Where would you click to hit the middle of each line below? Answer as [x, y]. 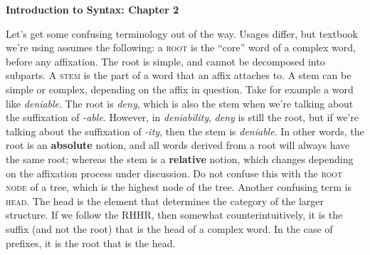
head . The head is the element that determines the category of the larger [165, 201]
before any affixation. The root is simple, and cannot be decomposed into [165, 61]
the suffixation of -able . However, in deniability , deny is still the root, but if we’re [182, 117]
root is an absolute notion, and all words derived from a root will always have [178, 145]
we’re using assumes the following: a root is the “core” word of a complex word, [181, 47]
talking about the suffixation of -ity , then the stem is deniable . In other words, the [185, 131]
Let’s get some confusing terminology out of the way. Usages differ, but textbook [182, 33]
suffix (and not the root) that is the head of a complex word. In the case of [169, 228]
